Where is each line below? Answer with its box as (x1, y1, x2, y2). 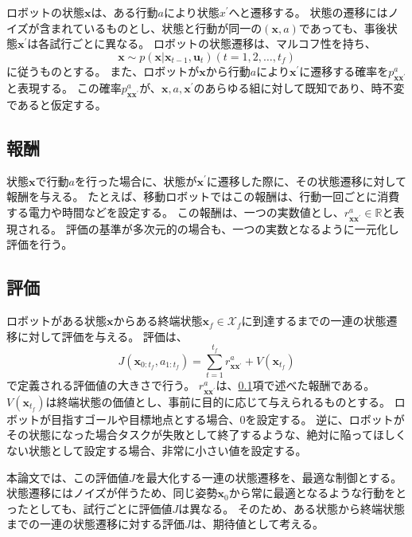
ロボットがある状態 (6, 312, 107, 329)
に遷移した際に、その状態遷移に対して (206, 172, 406, 189)
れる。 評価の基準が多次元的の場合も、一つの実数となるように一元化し (28, 220, 399, 237)
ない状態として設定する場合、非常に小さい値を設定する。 (6, 442, 307, 458)
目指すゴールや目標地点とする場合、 (50, 410, 240, 427)
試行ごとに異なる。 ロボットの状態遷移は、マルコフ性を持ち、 (49, 35, 376, 52)
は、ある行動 (91, 4, 158, 20)
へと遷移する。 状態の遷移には (228, 4, 388, 20)
